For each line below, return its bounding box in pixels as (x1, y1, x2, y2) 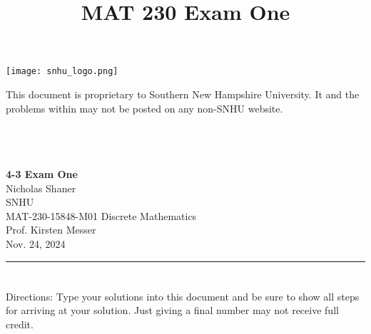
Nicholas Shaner (6, 180, 76, 195)
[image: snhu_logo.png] (6, 66, 118, 77)
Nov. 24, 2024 (6, 236, 66, 251)
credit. (6, 316, 34, 331)
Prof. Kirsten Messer (6, 222, 96, 237)
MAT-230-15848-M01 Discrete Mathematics (6, 208, 197, 223)
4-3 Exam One (6, 167, 78, 181)
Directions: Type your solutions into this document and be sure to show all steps (6, 288, 360, 303)
